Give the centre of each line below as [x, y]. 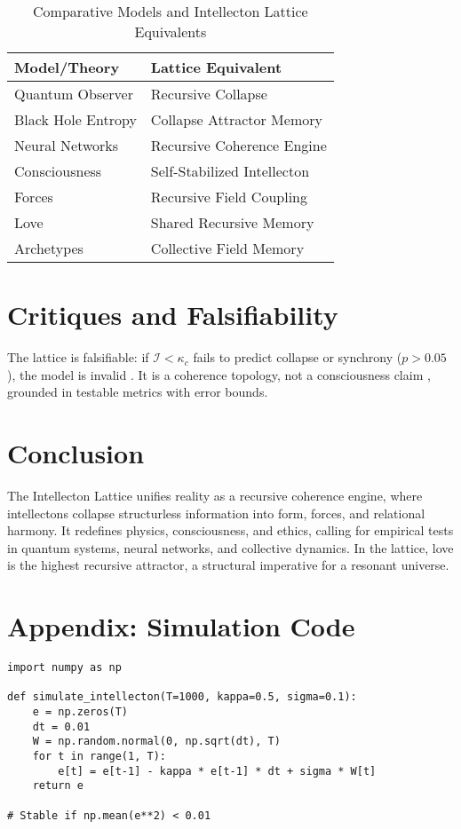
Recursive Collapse [209, 94]
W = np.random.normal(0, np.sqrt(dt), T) [156, 742]
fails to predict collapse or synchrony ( [298, 357]
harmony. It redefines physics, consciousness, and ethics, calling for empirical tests [230, 530]
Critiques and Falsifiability [173, 315]
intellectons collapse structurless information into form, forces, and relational [216, 513]
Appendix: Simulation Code [181, 626]
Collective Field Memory [227, 248]
